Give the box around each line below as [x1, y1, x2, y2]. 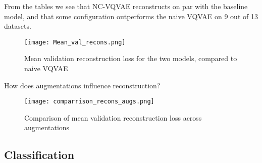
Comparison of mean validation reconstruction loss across [24, 112, 202, 123]
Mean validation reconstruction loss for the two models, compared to [24, 53, 237, 64]
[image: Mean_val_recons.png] [24, 38, 126, 46]
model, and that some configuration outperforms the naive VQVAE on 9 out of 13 [4, 11, 258, 21]
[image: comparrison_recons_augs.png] [24, 98, 154, 105]
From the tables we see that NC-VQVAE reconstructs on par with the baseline [4, 1, 248, 11]
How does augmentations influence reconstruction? [4, 80, 161, 90]
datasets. [4, 21, 31, 31]
